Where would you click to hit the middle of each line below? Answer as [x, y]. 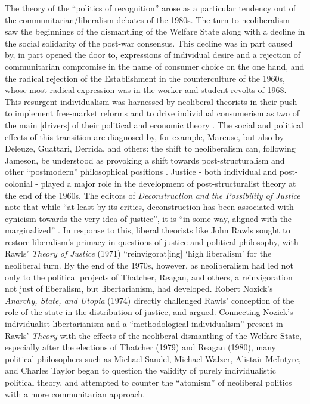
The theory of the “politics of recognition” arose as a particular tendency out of [151, 8]
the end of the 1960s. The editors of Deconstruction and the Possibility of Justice [153, 195]
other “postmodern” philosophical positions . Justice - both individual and [141, 172]
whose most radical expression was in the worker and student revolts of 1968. [146, 90]
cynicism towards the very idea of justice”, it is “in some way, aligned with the [148, 218]
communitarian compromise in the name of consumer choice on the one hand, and [155, 66]
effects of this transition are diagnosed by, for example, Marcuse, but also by [145, 136]
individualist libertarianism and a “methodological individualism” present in [144, 324]
